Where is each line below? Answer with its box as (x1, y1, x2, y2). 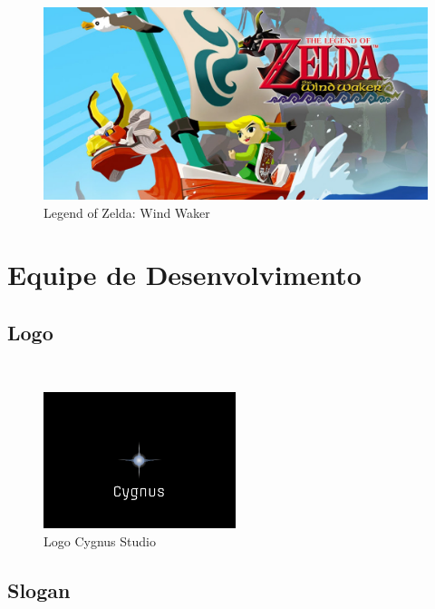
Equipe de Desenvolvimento (7, 256, 362, 293)
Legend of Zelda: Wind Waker (43, 202, 210, 221)
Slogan (7, 575, 71, 604)
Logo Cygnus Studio (43, 531, 156, 550)
